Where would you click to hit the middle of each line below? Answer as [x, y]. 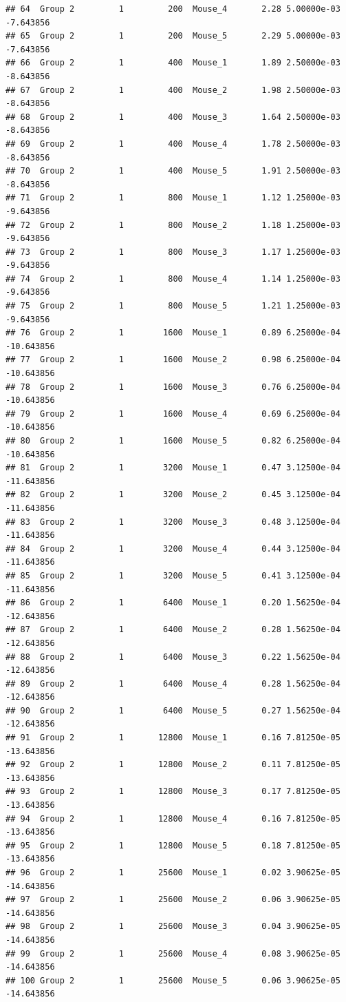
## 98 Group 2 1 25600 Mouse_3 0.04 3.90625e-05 [173, 927]
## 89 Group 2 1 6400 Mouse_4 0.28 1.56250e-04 [173, 683]
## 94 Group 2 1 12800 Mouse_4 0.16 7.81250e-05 [173, 818]
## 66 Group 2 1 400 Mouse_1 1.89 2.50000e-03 [173, 63]
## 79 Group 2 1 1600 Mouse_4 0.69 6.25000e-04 [173, 414]
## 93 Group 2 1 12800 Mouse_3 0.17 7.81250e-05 [173, 792]
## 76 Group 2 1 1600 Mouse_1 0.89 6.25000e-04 [173, 333]
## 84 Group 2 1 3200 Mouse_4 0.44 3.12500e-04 [173, 549]
